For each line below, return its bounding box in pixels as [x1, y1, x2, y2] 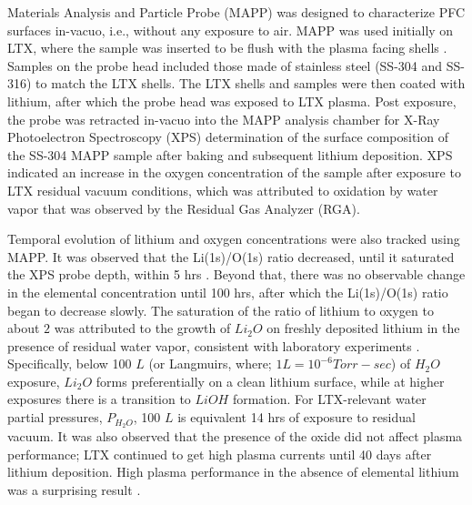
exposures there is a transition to [7, 389, 191, 409]
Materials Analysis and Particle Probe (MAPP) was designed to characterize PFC [7, 3, 466, 21]
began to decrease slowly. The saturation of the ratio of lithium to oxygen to [7, 300, 434, 319]
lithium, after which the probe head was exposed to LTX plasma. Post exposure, [7, 91, 457, 110]
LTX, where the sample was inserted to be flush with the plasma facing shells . [7, 38, 447, 57]
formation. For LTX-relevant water [232, 389, 427, 409]
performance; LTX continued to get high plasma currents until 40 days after [7, 444, 432, 463]
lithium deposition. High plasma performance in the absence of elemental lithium [7, 462, 459, 481]
